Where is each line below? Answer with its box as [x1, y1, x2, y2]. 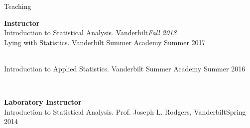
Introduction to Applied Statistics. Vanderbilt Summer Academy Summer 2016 [4, 63, 246, 73]
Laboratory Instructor [4, 97, 82, 107]
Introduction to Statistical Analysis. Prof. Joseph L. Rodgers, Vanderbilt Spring [4, 106, 246, 117]
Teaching [4, 1, 31, 11]
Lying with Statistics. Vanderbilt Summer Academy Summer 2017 [4, 37, 206, 47]
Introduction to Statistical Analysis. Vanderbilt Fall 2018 [4, 27, 177, 38]
